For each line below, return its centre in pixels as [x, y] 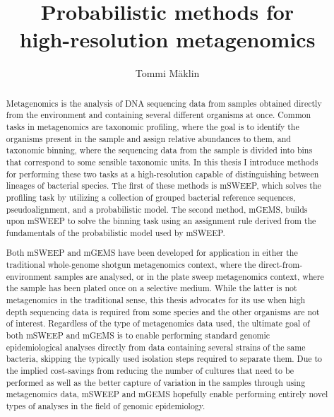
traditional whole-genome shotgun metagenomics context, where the [131, 265]
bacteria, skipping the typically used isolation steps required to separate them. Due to [164, 359]
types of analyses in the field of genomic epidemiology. [106, 406]
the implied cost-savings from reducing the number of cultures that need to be [150, 371]
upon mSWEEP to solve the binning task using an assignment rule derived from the [161, 221]
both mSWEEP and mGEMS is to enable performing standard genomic [138, 335]
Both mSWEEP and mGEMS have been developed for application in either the [152, 253]
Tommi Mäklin [167, 73]
